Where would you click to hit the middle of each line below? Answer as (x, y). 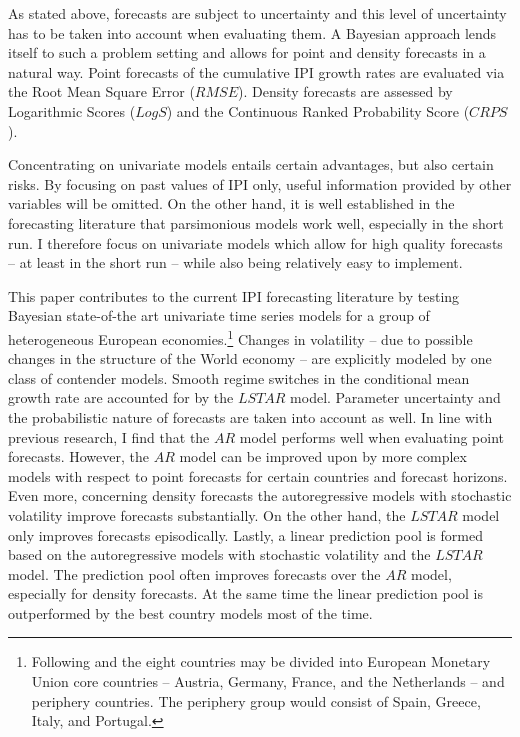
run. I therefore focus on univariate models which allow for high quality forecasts (255, 242)
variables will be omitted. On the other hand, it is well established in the (231, 203)
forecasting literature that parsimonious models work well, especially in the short (256, 222)
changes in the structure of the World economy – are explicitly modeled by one (250, 358)
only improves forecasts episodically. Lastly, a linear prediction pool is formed (245, 534)
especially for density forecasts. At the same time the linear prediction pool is (246, 593)
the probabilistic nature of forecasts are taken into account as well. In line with (250, 416)
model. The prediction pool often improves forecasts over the (194, 573)
